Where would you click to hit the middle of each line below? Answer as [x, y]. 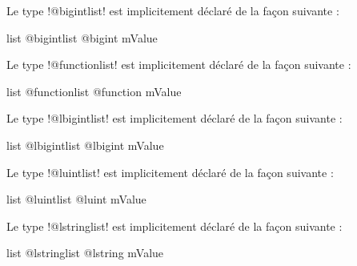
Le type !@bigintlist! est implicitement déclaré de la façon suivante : [173, 10]
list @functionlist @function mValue [94, 91]
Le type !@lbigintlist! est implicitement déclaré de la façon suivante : [174, 118]
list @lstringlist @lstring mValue [85, 253]
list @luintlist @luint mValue [76, 199]
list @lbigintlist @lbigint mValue [85, 145]
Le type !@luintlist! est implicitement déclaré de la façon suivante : [170, 172]
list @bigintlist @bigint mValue [82, 37]
